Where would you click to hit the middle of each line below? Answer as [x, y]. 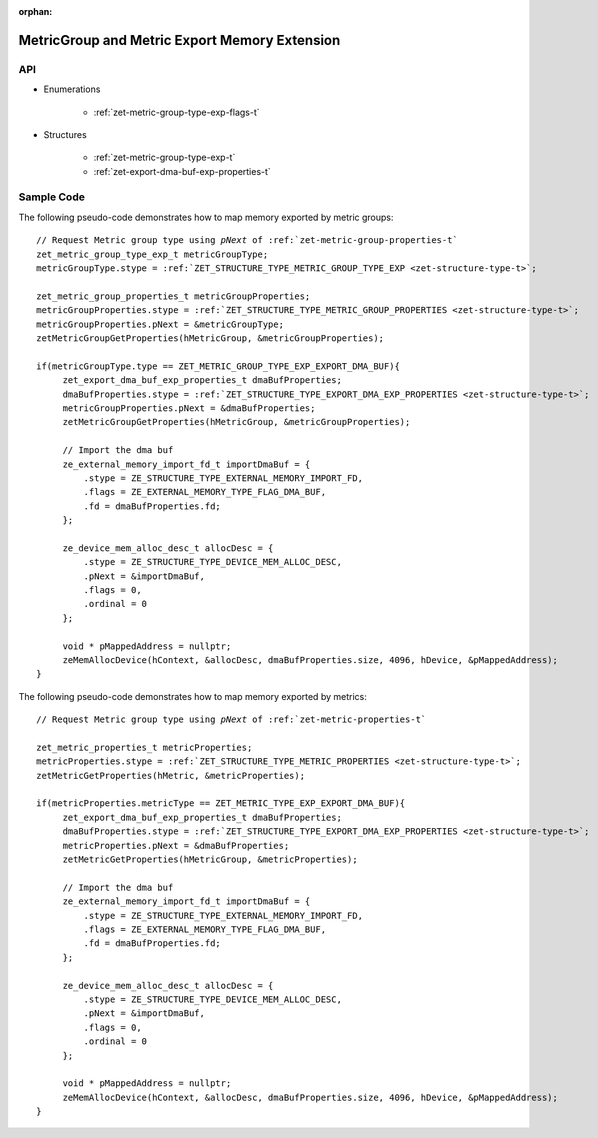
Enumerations [72, 89]
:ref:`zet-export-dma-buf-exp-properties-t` [182, 171]
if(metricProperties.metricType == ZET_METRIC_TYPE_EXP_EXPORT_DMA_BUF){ [221, 803]
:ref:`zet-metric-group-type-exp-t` [164, 157]
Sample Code [51, 197]
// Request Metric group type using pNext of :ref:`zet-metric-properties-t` [231, 719]
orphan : [35, 11]
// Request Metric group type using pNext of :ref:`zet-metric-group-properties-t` [247, 240]
